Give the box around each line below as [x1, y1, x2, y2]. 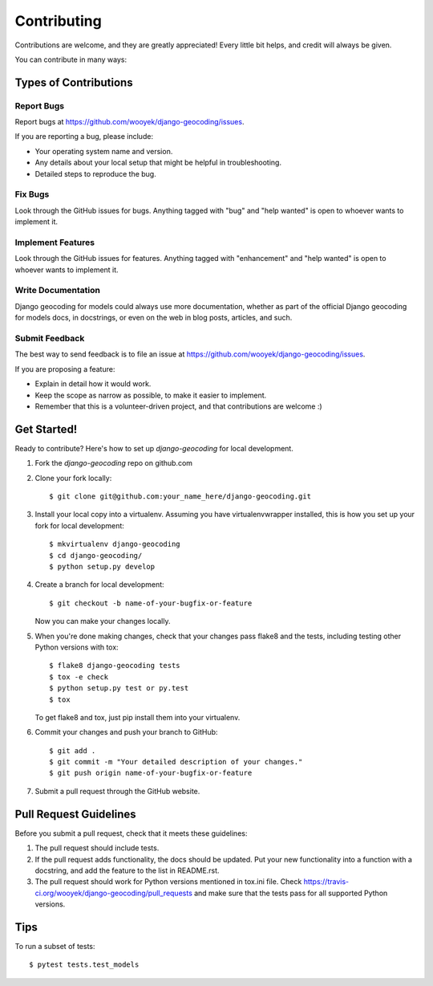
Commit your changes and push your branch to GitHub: [34, 727, 218, 737]
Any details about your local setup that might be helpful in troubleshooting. [34, 157, 282, 168]
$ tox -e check [49, 672, 109, 682]
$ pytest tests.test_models [29, 960, 140, 969]
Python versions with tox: [34, 642, 119, 652]
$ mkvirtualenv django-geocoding [49, 540, 180, 549]
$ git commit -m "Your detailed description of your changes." [49, 757, 303, 767]
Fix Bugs [14, 189, 50, 200]
